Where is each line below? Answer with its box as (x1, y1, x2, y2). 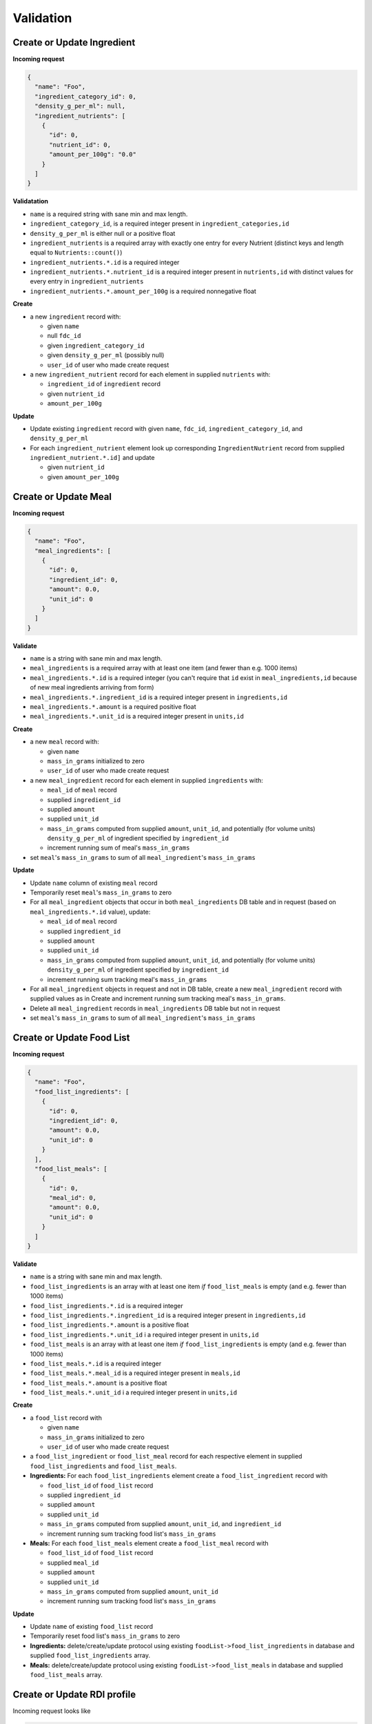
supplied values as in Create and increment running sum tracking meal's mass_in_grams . (30, 994, 286, 1003)
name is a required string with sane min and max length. (30, 210, 188, 218)
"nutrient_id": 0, (49, 141, 112, 148)
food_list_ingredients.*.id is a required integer (30, 1301, 184, 1310)
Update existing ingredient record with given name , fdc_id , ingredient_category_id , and (30, 424, 303, 432)
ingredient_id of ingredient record (47, 380, 161, 388)
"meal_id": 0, (49, 1194, 96, 1202)
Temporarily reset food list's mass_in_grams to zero (30, 1632, 180, 1641)
